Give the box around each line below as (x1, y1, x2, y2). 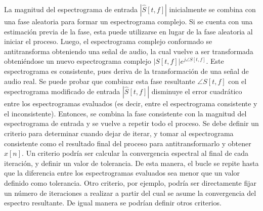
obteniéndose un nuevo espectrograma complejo (4, 56, 151, 66)
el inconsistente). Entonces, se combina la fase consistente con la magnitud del (4, 108, 247, 118)
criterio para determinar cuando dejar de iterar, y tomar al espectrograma (4, 128, 234, 138)
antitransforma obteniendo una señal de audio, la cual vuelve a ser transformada (4, 46, 253, 56)
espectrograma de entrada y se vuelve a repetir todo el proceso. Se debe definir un (4, 118, 259, 129)
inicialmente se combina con (169, 4, 256, 14)
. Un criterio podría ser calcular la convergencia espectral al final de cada (22, 148, 249, 158)
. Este (206, 56, 224, 66)
